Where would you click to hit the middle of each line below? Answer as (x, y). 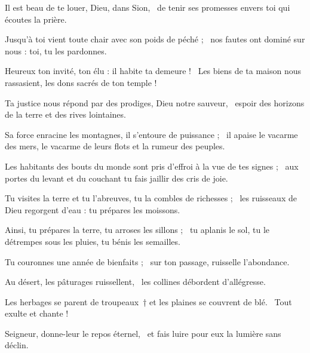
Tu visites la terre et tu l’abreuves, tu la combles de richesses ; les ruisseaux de (151, 198)
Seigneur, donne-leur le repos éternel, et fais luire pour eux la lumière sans (143, 333)
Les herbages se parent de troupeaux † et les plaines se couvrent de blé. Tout (148, 301)
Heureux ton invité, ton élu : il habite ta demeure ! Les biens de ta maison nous (153, 71)
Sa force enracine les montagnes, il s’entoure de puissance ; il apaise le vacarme (151, 134)
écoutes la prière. (36, 19)
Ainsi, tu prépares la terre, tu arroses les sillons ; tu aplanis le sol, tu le (137, 230)
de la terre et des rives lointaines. (65, 114)
